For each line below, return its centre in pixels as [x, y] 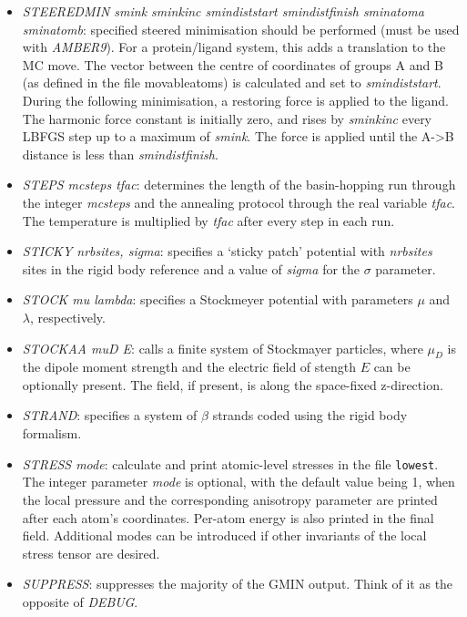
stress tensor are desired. [91, 553]
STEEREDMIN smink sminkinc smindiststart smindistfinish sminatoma [223, 11]
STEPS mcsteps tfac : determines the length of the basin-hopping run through [239, 185]
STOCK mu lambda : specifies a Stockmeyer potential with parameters [218, 299]
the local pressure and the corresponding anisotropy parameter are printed [230, 499]
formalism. [52, 433]
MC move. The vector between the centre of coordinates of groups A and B [233, 64]
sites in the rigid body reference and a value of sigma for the [191, 268]
